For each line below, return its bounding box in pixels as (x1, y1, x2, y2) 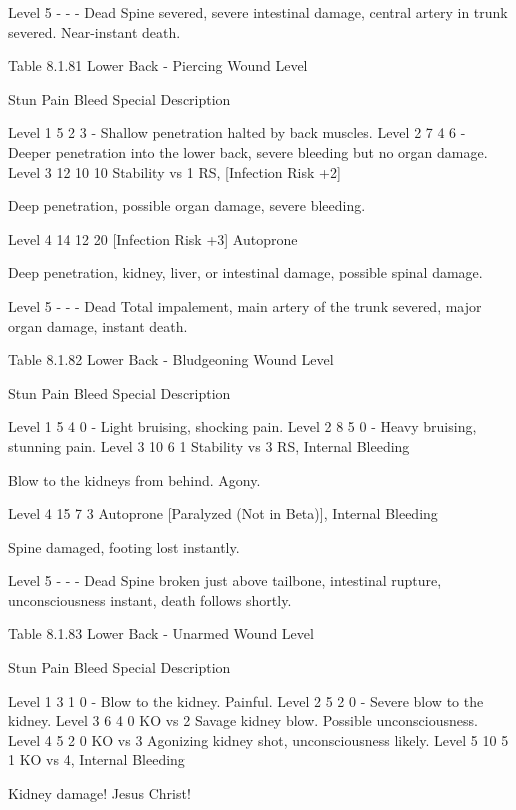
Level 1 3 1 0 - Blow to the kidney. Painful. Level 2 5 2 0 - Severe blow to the (8, 690, 484, 711)
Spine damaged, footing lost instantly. (8, 536, 240, 557)
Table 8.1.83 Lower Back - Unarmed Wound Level (8, 623, 314, 644)
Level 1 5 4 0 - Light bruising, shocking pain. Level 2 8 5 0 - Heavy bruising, (8, 416, 477, 437)
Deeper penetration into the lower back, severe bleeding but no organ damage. (8, 141, 488, 162)
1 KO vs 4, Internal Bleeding (8, 749, 185, 770)
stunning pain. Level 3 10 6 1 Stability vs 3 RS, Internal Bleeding (8, 435, 410, 456)
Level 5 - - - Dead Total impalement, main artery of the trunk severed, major (8, 295, 482, 316)
